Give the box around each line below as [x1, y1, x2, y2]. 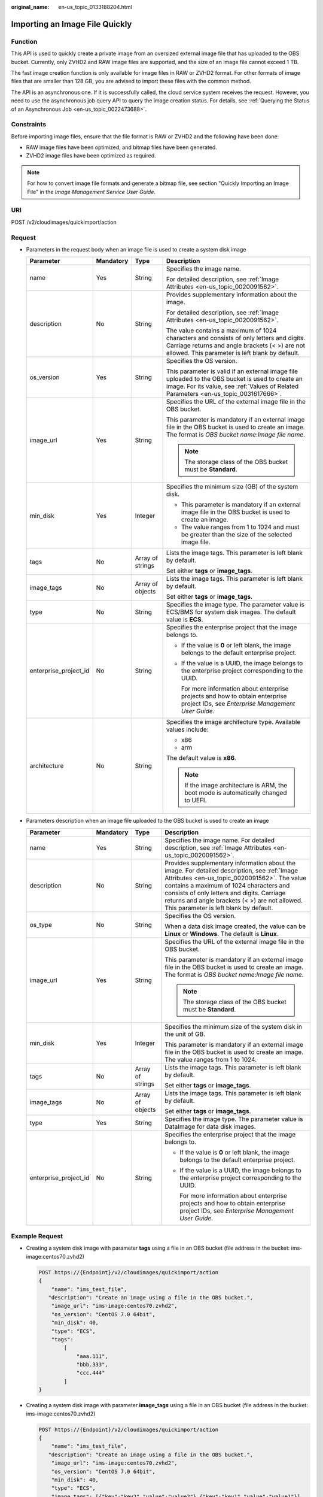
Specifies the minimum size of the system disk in [164, 1022, 302, 1031]
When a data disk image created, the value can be [164, 922, 306, 931]
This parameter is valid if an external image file [166, 367, 298, 375]
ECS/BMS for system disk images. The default [166, 608, 296, 616]
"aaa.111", [76, 1353, 109, 1359]
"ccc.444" [76, 1369, 105, 1377]
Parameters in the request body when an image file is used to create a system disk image [26, 246, 246, 253]
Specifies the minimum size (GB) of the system [166, 483, 298, 491]
